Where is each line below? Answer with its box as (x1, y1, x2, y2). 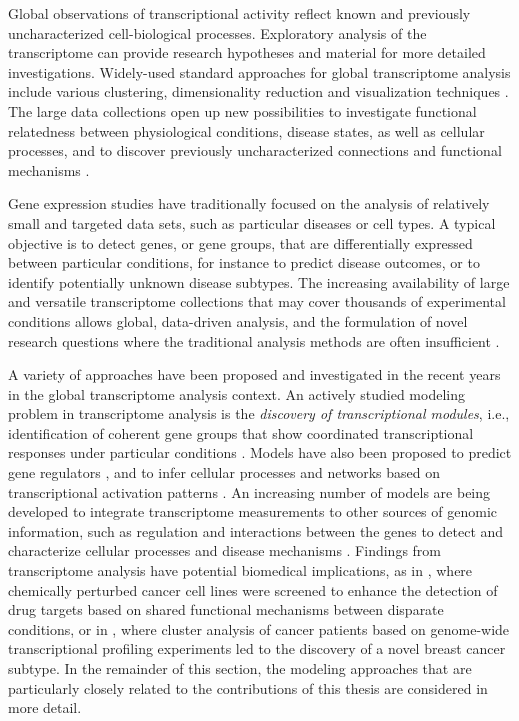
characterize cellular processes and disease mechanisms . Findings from (8, 540, 442, 561)
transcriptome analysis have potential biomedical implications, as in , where (8, 560, 473, 581)
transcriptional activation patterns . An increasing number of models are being (8, 481, 491, 502)
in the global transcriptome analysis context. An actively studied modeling (8, 383, 465, 404)
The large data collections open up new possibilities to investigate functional (8, 100, 477, 121)
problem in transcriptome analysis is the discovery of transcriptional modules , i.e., (8, 403, 510, 424)
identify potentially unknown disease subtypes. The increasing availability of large (8, 271, 510, 292)
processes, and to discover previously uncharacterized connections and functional (8, 140, 502, 161)
